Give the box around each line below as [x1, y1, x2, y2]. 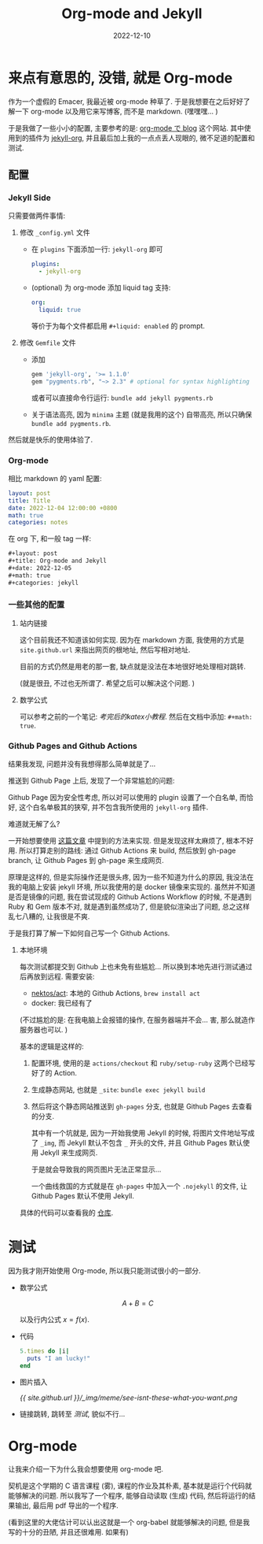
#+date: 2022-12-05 [8, 565, 72, 572]
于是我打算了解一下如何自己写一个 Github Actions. [8, 928, 170, 938]
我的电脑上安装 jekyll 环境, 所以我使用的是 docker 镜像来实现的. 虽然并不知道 [8, 883, 256, 892]
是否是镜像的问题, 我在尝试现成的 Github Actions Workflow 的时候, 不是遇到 [8, 892, 252, 902]
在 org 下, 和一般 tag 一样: [8, 534, 92, 543]
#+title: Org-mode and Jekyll [8, 557, 108, 565]
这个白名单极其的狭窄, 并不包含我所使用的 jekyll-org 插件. [18, 802, 209, 812]
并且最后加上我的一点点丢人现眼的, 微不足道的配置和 [86, 133, 255, 143]
